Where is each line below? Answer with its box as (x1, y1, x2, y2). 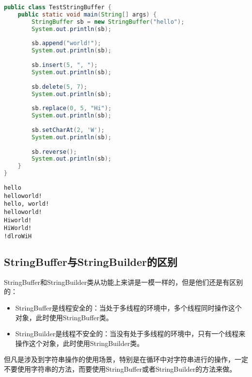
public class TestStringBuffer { (4, 4, 111, 11)
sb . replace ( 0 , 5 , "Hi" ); (31, 105, 112, 112)
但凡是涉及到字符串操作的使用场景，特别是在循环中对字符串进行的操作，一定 (4, 354, 248, 364)
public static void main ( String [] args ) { (17, 11, 157, 18)
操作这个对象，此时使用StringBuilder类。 (15, 338, 144, 348)
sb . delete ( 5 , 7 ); (31, 83, 87, 90)
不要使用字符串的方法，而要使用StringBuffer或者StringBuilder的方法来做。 (4, 363, 236, 374)
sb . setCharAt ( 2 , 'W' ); (31, 126, 105, 133)
